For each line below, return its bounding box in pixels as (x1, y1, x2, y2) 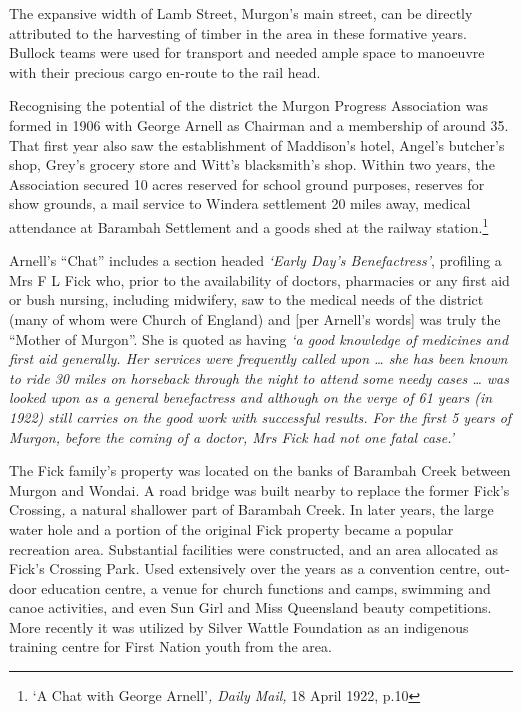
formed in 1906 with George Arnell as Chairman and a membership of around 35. (9, 114, 509, 135)
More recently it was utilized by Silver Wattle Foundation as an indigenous (9, 616, 469, 637)
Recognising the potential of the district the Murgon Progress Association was (9, 95, 489, 116)
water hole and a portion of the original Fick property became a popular (9, 518, 454, 539)
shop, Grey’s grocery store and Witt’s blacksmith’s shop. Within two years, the (9, 154, 495, 175)
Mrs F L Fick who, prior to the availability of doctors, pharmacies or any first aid (9, 269, 510, 290)
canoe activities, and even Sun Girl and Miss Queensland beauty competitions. (9, 597, 492, 618)
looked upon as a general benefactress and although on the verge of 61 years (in (9, 387, 493, 408)
